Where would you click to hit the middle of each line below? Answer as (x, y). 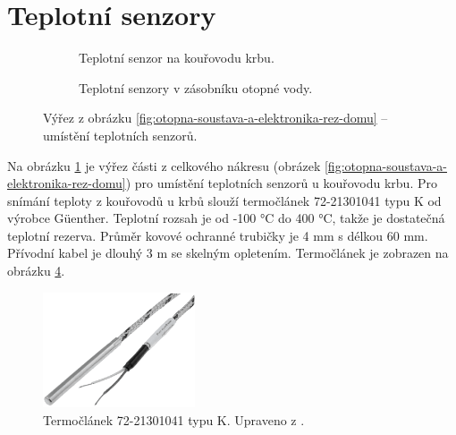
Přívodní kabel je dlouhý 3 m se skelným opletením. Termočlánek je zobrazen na (228, 253)
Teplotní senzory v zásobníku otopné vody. (196, 87)
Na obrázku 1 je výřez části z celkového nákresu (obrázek (164, 165)
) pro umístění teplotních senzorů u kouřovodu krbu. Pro (281, 183)
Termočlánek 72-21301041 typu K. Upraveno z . (174, 419)
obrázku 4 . (36, 271)
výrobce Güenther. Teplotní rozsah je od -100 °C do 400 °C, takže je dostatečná (226, 218)
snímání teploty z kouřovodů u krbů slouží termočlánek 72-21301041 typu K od (224, 200)
